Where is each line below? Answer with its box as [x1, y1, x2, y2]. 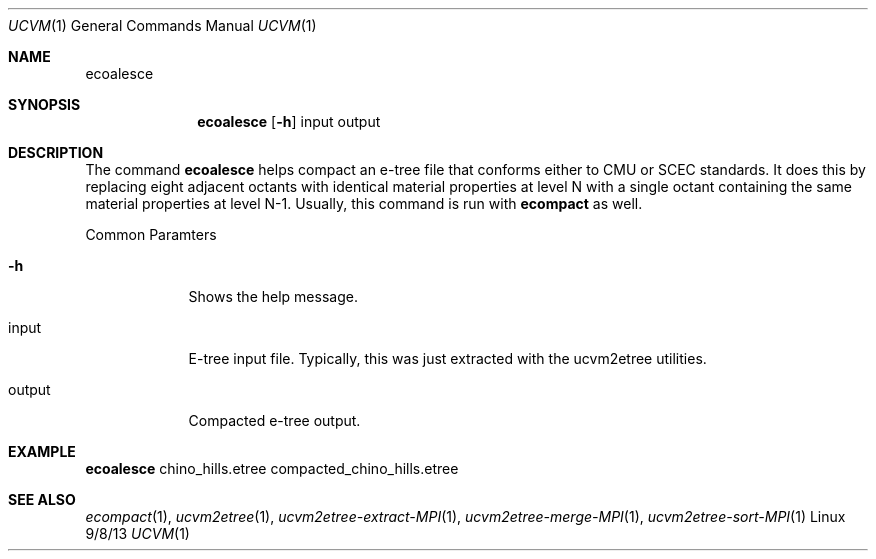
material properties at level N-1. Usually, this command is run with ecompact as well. [85, 195, 643, 212]
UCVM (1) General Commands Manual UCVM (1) [8, 17, 317, 34]
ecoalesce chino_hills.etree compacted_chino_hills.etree [85, 460, 459, 477]
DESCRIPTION [8, 144, 104, 161]
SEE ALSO [8, 491, 76, 508]
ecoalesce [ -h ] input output [197, 113, 381, 130]
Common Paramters [85, 226, 217, 243]
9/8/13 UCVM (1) [85, 525, 190, 542]
